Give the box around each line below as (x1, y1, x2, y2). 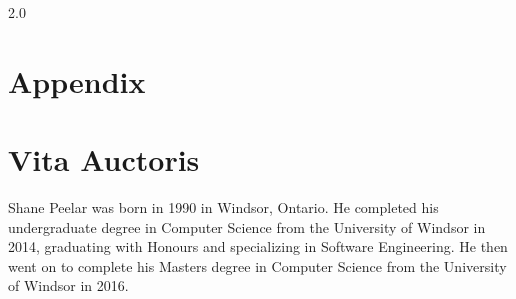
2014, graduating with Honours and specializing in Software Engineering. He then (8, 236, 508, 257)
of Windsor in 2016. (8, 275, 129, 296)
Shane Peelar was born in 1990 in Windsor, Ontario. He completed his (8, 197, 439, 218)
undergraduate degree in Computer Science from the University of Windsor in (8, 216, 486, 237)
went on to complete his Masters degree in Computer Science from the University (8, 255, 507, 276)
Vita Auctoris (8, 139, 200, 180)
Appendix (8, 60, 146, 101)
